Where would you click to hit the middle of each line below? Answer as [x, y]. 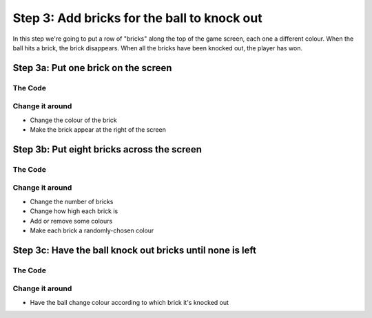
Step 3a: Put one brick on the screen [92, 68]
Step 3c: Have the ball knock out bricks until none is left [135, 250]
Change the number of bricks [72, 201]
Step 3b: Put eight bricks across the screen [107, 149]
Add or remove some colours [71, 221]
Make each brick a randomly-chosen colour [92, 230]
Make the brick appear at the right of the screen [98, 130]
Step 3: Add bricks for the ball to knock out [137, 18]
